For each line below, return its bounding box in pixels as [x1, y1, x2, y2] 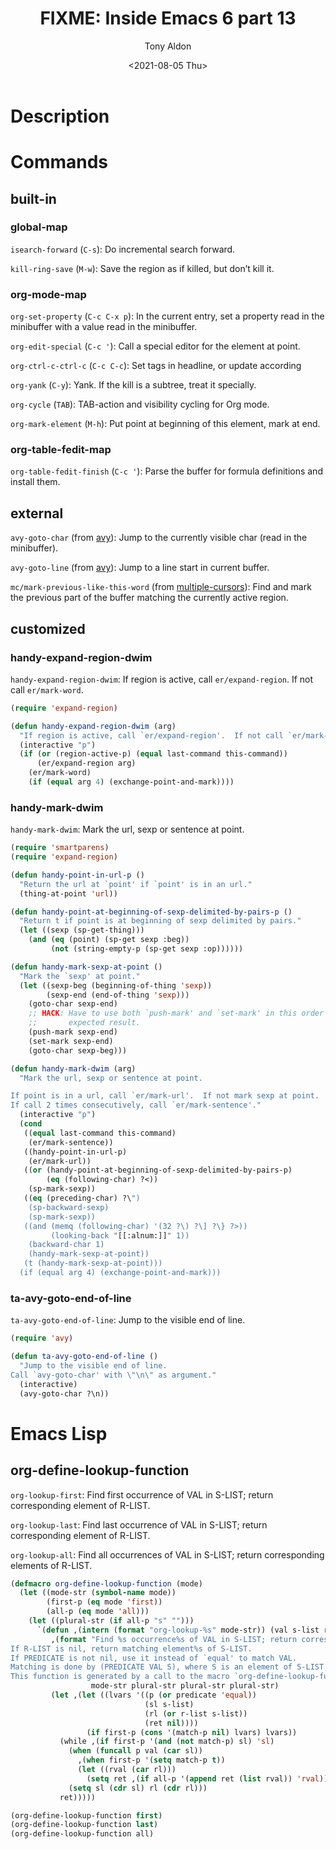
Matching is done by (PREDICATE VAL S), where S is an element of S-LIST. [10, 1662, 329, 1672]
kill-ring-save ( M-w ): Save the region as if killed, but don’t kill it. [10, 262, 275, 274]
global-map [10, 220, 68, 234]
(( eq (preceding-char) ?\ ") [23, 1193, 141, 1204]
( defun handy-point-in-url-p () [10, 870, 145, 880]
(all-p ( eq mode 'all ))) [46, 1607, 150, 1617]
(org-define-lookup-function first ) [10, 1810, 163, 1821]
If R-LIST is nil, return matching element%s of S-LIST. [10, 1643, 253, 1654]
